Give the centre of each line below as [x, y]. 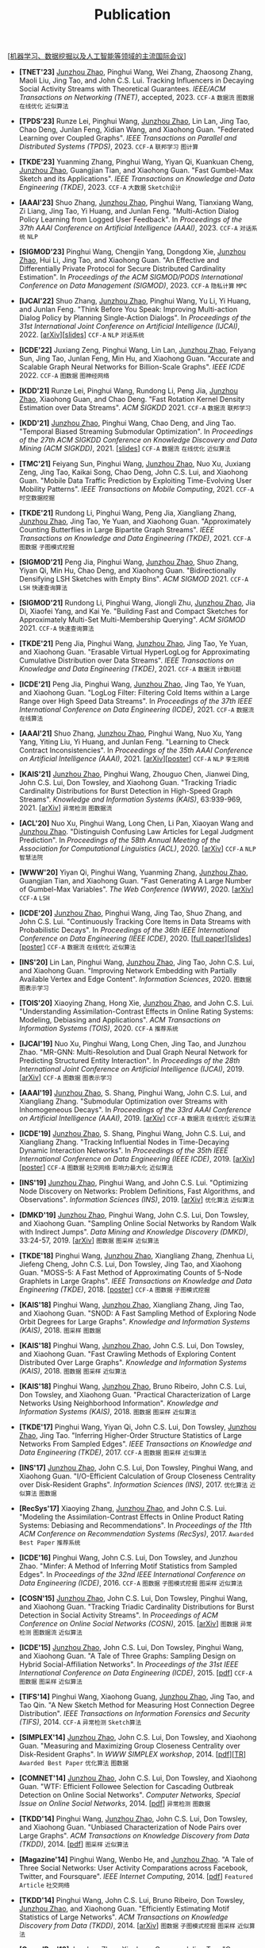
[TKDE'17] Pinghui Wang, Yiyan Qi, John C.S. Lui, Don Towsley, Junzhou [138, 1427]
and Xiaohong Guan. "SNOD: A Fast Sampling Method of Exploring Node [138, 1313]
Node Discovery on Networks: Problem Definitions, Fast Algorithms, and [137, 1191]
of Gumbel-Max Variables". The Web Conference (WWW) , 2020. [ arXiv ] [136, 889]
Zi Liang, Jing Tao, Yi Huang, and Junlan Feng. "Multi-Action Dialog [129, 211]
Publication [132, 15]
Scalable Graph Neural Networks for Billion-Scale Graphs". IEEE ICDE [132, 367]
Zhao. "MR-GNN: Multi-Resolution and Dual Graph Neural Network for [133, 1052]
